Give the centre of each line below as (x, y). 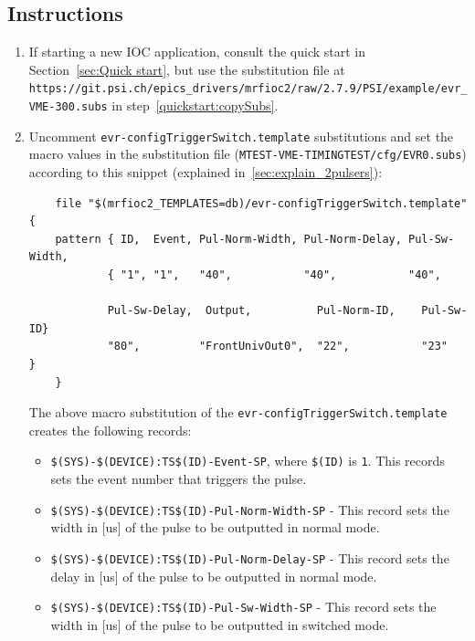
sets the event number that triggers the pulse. (179, 479)
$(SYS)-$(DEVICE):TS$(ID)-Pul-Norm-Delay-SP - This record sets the (250, 557)
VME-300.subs (68, 107)
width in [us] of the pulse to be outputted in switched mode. (220, 624)
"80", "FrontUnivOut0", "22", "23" (277, 347)
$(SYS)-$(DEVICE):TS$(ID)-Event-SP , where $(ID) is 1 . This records (248, 461)
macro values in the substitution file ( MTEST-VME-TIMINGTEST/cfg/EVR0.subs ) (248, 154)
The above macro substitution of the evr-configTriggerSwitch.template (238, 412)
